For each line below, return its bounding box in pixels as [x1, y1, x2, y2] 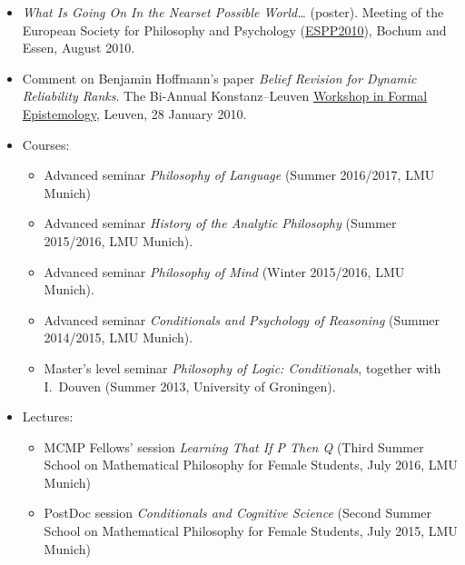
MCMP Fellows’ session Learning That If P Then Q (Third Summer [44, 437, 424, 456]
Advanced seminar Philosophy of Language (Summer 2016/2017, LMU [44, 165, 435, 184]
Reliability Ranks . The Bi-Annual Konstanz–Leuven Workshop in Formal [22, 86, 428, 105]
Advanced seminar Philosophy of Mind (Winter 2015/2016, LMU [44, 262, 405, 281]
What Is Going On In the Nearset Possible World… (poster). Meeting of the [22, 3, 444, 21]
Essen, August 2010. [22, 38, 135, 57]
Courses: [22, 134, 70, 154]
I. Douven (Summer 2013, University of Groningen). [44, 376, 336, 395]
